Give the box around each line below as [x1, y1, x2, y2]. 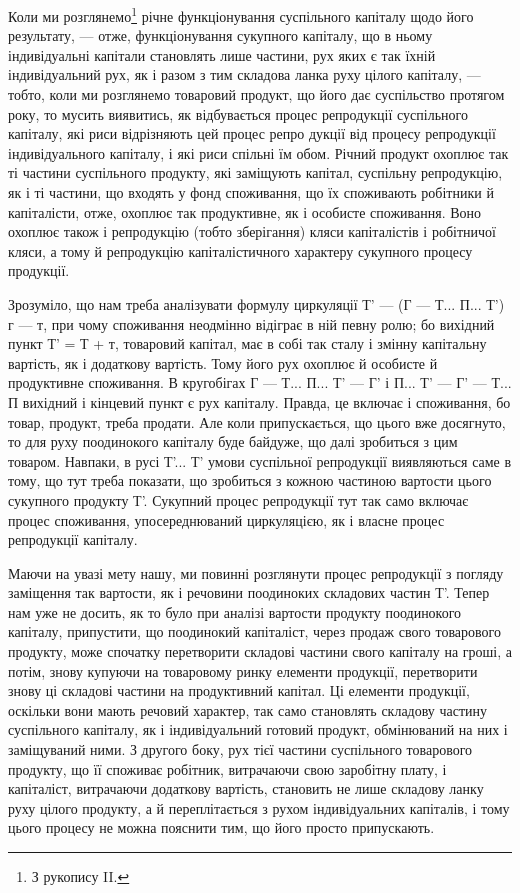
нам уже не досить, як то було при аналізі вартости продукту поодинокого [8, 601, 462, 622]
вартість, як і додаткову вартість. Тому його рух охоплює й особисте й [8, 352, 438, 373]
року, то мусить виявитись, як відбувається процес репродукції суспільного [8, 103, 468, 124]
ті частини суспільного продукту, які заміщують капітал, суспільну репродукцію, [8, 162, 503, 183]
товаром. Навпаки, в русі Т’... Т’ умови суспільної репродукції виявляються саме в [8, 450, 512, 471]
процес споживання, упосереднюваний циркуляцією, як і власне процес [8, 509, 445, 530]
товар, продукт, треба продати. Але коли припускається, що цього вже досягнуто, [8, 411, 506, 432]
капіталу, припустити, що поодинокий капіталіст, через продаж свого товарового [8, 621, 501, 642]
